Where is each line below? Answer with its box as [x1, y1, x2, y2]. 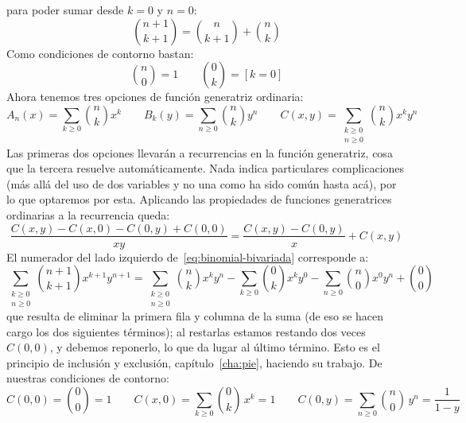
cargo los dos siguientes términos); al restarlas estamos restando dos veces [6, 323, 366, 340]
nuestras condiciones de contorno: [6, 370, 169, 386]
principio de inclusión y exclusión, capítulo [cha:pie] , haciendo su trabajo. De [6, 354, 383, 371]
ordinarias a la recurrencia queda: [6, 206, 170, 223]
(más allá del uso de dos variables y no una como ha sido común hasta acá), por [6, 175, 397, 192]
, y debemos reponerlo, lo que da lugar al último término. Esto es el [49, 339, 380, 355]
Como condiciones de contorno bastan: [6, 45, 194, 61]
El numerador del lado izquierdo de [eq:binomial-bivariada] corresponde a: [6, 248, 369, 265]
